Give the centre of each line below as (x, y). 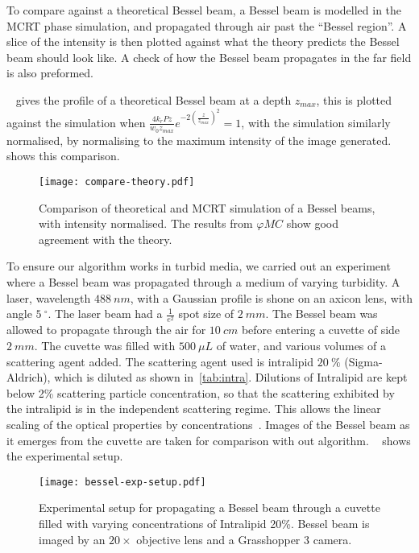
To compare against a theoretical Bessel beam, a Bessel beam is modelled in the (204, 10)
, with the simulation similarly (316, 122)
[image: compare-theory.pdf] (117, 182)
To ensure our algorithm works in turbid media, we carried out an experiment (199, 266)
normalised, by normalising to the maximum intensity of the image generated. (199, 140)
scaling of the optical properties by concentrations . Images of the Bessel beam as (208, 424)
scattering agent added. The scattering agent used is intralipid (160, 361)
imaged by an (72, 539)
